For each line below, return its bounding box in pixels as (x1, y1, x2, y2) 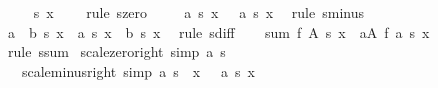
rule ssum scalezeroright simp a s (7, 41, 226, 62)
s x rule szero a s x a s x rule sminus (33, 2, 364, 22)
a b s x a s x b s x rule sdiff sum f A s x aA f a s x (7, 21, 430, 42)
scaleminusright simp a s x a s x (21, 60, 255, 81)
